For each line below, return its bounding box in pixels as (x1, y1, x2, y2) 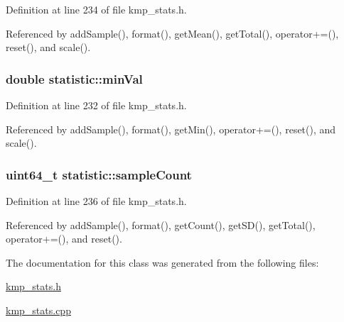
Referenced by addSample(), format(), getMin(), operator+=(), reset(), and (6, 121, 336, 136)
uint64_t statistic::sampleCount (6, 165, 192, 183)
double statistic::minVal (6, 70, 143, 87)
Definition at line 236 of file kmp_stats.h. (6, 194, 187, 208)
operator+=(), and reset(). (6, 231, 122, 246)
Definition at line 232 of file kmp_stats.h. (6, 98, 187, 112)
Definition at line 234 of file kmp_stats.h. (6, 2, 187, 16)
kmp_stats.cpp (6, 302, 71, 317)
